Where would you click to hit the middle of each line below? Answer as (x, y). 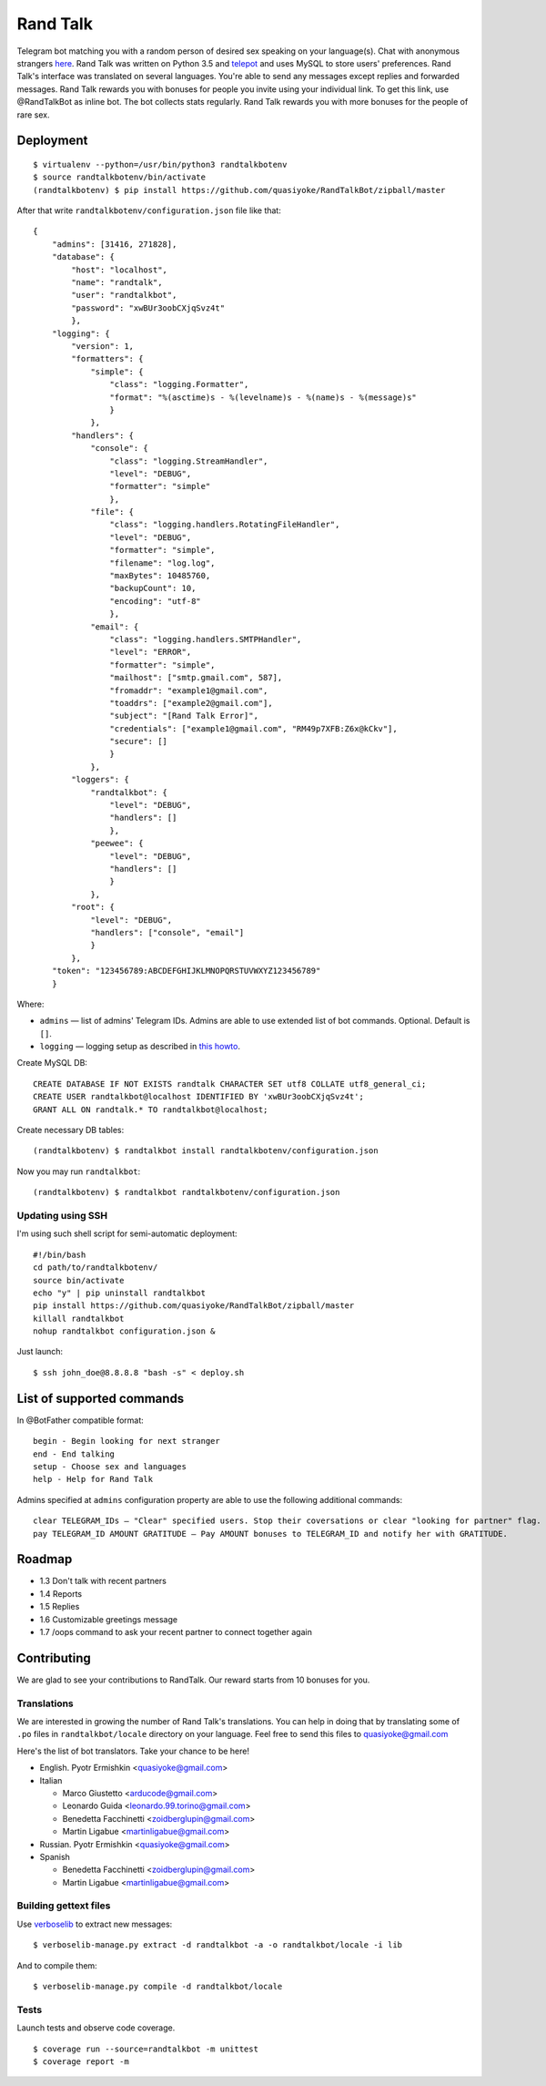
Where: (30, 1004)
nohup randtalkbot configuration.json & (124, 1331)
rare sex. (33, 115)
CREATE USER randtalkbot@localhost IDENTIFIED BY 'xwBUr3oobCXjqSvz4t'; (198, 1097)
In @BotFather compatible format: (81, 1420)
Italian (51, 1780)
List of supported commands (101, 1398)
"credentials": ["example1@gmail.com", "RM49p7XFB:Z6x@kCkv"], (253, 728)
